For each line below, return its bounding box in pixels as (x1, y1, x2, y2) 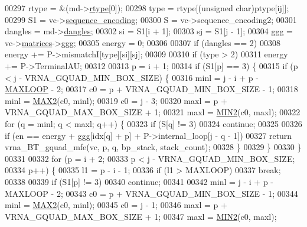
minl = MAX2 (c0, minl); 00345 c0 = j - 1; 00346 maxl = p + (5, 199, 227, 211)
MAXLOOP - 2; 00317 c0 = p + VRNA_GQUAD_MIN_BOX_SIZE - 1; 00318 (5, 83, 298, 95)
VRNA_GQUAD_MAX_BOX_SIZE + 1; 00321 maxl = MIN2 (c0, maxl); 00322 (5, 106, 301, 118)
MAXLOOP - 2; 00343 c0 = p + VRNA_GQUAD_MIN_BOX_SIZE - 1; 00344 (5, 187, 298, 199)
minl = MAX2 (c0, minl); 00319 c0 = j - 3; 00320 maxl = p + (5, 94, 227, 106)
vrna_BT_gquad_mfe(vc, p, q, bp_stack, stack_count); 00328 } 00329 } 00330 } (5, 141, 302, 153)
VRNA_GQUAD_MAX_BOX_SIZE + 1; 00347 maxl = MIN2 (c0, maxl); (5, 210, 277, 222)
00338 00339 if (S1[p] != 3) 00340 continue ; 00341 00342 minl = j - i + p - (5, 175, 274, 187)
